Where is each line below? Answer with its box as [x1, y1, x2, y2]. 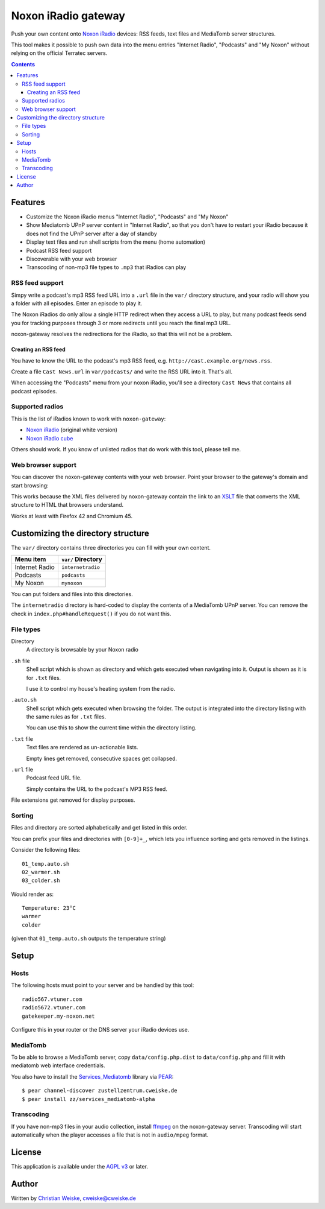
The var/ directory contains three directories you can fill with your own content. [11, 544, 211, 551]
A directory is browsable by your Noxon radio [26, 646, 138, 653]
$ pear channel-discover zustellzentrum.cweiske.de [22, 1087, 178, 1094]
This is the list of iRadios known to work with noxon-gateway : [11, 415, 166, 422]
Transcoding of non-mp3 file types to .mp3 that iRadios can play [26, 264, 187, 271]
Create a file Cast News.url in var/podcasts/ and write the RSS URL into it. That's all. [11, 368, 233, 375]
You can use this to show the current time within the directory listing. [26, 724, 197, 731]
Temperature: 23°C [22, 905, 76, 912]
